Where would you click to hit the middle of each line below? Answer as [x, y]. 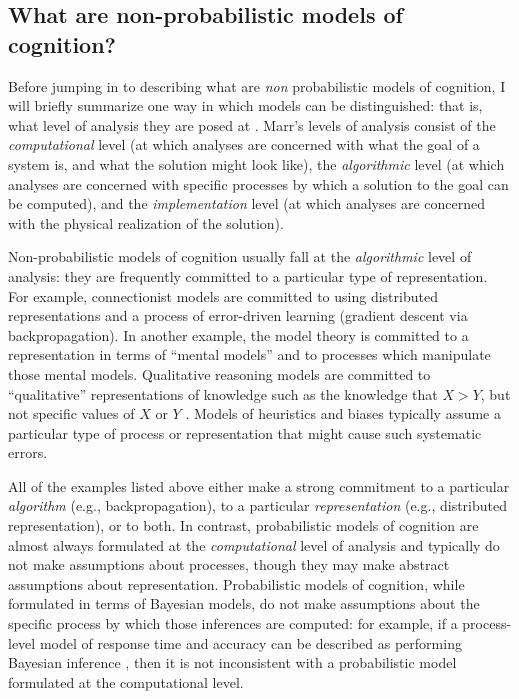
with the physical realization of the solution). [146, 222]
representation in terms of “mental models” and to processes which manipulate [249, 354]
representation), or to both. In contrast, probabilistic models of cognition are [243, 525]
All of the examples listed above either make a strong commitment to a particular [259, 485]
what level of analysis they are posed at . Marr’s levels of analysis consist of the [252, 124]
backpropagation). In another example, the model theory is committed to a [238, 334]
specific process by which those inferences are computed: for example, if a [233, 623]
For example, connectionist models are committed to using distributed [223, 295]
